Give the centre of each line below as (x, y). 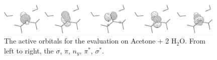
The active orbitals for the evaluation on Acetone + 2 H (90, 41)
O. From (192, 41)
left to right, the (29, 50)
